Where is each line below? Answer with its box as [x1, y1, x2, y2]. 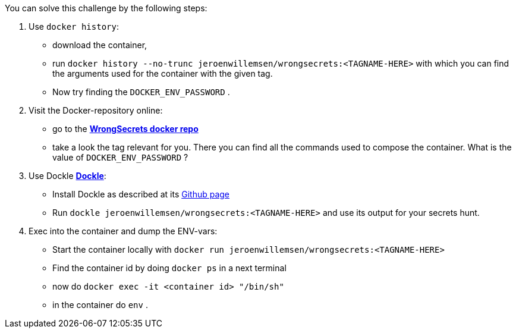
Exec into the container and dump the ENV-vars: [29, 226, 218, 236]
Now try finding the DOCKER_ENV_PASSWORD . [52, 87, 230, 97]
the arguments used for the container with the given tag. [52, 68, 273, 78]
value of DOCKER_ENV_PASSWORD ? [52, 152, 188, 162]
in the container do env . [52, 300, 148, 310]
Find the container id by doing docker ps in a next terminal [52, 263, 287, 273]
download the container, [52, 40, 147, 50]
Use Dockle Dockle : [29, 171, 106, 181]
